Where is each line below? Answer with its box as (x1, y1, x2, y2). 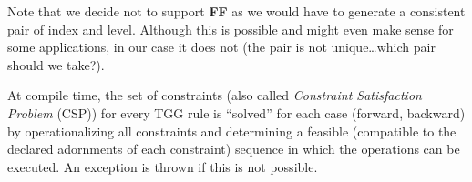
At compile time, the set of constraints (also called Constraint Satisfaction (7, 86, 422, 105)
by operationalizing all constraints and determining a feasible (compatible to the (7, 121, 457, 140)
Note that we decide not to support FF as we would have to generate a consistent (7, 2, 466, 20)
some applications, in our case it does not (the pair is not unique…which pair (7, 37, 436, 56)
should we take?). (7, 55, 105, 74)
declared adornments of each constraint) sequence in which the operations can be (7, 139, 460, 158)
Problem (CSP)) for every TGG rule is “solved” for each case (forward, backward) (7, 103, 466, 122)
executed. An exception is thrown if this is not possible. (7, 157, 318, 176)
